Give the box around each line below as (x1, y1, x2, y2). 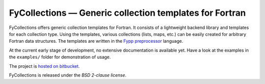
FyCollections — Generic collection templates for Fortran (9, 7, 246, 18)
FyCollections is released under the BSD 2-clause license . (9, 72, 127, 78)
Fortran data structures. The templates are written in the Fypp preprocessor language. (9, 38, 184, 44)
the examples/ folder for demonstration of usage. (9, 54, 111, 60)
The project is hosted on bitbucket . (9, 63, 80, 69)
